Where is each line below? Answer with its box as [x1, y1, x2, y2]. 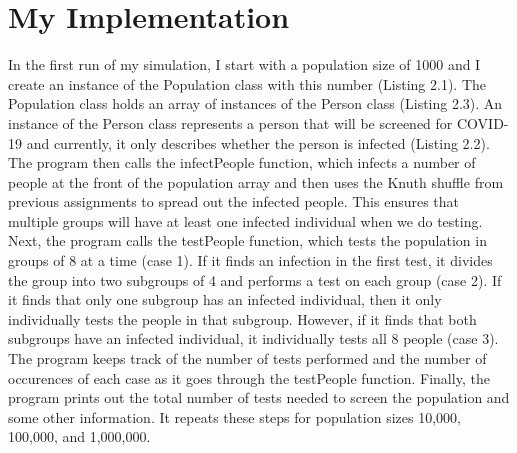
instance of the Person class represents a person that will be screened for [8, 112, 453, 133]
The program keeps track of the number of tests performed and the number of [8, 348, 487, 369]
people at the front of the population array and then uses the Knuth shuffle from [8, 171, 504, 192]
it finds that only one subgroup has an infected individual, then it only [8, 289, 442, 310]
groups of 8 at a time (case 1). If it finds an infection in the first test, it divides [8, 250, 493, 271]
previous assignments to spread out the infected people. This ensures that [8, 191, 460, 212]
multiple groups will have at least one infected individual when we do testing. [8, 210, 483, 231]
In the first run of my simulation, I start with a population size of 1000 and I [8, 54, 481, 75]
